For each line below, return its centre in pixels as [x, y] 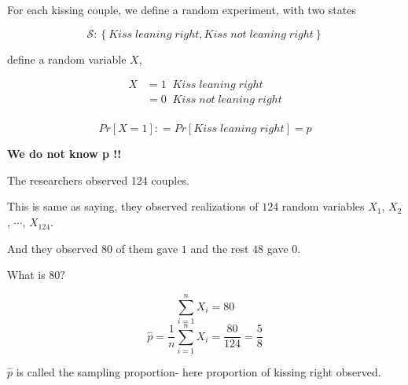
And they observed [53, 248]
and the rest [220, 248]
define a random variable [67, 59]
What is [26, 275]
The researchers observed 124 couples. [98, 180]
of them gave [147, 248]
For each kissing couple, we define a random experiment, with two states [182, 9]
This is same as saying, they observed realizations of [133, 206]
